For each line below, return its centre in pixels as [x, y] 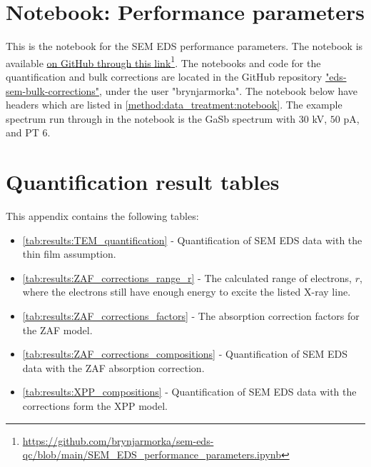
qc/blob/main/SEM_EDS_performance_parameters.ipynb [152, 455]
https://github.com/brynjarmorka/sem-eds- [118, 440]
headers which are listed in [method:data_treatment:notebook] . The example [174, 105]
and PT [22, 132]
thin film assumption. [69, 254]
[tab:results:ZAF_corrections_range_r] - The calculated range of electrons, [187, 277]
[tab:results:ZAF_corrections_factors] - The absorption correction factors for [191, 316]
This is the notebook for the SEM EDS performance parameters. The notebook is [184, 46]
